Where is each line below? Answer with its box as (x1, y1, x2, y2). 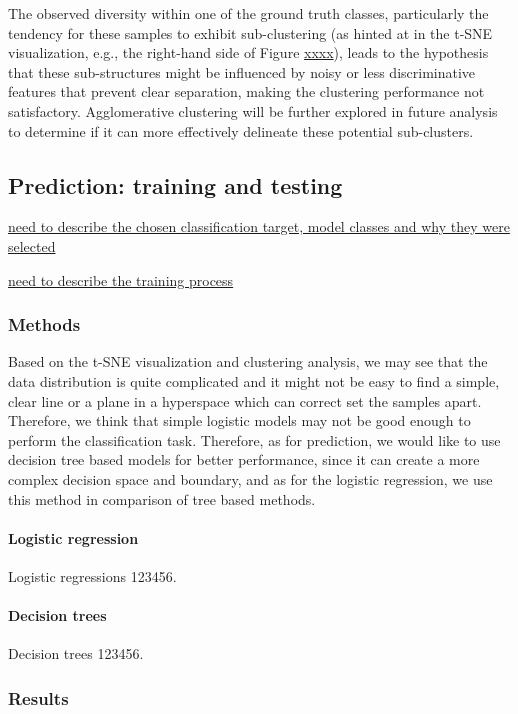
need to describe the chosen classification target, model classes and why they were (8, 216, 510, 237)
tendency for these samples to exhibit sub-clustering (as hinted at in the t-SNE (8, 22, 493, 43)
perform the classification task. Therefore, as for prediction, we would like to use (8, 429, 501, 450)
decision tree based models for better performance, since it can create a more (8, 449, 480, 470)
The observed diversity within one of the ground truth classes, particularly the (8, 3, 489, 23)
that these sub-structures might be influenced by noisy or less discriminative (8, 61, 476, 82)
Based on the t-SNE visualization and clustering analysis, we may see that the (8, 351, 488, 372)
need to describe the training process (8, 269, 234, 290)
